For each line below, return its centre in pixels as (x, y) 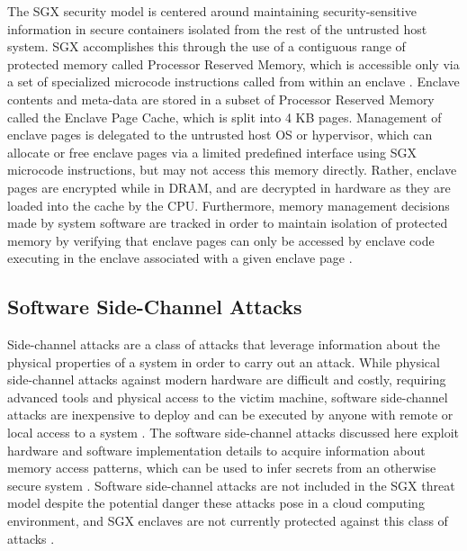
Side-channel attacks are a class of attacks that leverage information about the (224, 344)
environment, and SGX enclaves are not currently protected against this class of (228, 521)
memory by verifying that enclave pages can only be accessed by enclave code (221, 240)
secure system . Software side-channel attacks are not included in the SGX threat (231, 485)
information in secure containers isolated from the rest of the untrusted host (217, 28)
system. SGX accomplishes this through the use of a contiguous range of (207, 46)
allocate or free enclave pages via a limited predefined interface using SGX (212, 152)
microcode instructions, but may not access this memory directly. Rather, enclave (232, 170)
